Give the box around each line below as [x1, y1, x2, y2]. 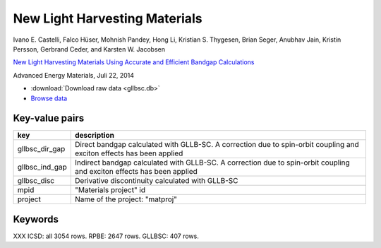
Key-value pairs [13, 112, 85, 124]
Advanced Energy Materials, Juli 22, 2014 [13, 71, 134, 79]
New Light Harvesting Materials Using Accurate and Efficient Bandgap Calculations [13, 58, 255, 66]
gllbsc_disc [17, 176, 55, 186]
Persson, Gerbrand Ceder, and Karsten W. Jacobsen [13, 45, 166, 53]
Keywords [13, 213, 59, 225]
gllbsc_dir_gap [17, 144, 66, 154]
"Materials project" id [75, 185, 146, 195]
